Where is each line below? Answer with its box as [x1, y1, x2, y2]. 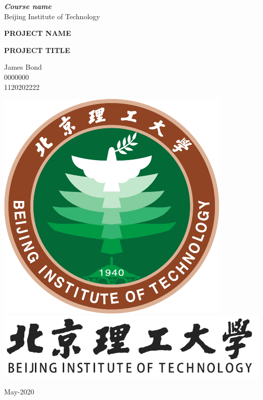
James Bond [4, 62, 42, 72]
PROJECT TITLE [4, 44, 70, 55]
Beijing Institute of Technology [4, 11, 100, 21]
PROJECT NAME [4, 28, 71, 38]
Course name [4, 1, 52, 11]
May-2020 [4, 386, 34, 396]
